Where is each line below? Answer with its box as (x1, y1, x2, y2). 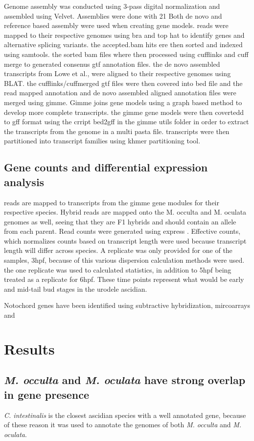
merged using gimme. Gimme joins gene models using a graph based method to (4, 97, 242, 107)
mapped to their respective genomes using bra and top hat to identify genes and (4, 29, 245, 40)
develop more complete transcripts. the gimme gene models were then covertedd (4, 107, 244, 117)
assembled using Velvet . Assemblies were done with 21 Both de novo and (4, 10, 222, 21)
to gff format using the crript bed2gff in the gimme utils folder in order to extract (4, 116, 249, 127)
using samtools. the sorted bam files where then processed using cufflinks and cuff (4, 49, 249, 59)
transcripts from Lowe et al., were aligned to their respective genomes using (4, 68, 231, 79)
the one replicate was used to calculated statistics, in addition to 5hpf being (4, 264, 231, 275)
